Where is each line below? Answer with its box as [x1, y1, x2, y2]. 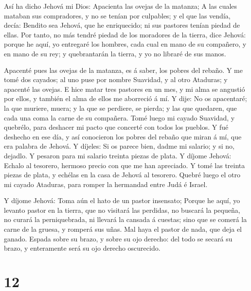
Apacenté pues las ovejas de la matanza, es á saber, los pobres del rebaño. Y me [4, 65, 243, 75]
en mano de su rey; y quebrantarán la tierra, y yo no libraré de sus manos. [4, 48, 226, 58]
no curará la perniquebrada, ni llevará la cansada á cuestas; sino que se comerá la [4, 214, 247, 224]
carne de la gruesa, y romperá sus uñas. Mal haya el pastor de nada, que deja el [4, 224, 242, 234]
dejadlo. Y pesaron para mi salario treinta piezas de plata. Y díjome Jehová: [4, 150, 232, 160]
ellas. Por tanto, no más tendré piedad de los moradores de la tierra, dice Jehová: [4, 29, 246, 39]
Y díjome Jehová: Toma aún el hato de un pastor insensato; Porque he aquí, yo [4, 195, 240, 205]
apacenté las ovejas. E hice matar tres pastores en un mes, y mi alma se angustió [4, 84, 245, 94]
